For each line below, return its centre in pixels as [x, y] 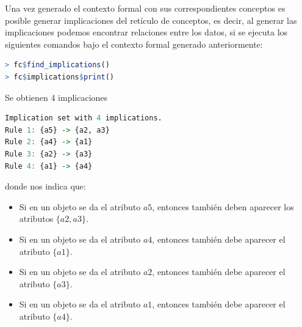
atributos [36, 219]
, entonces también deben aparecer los [223, 206]
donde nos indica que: [45, 186]
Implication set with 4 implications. [84, 118]
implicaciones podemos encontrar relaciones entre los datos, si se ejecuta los [146, 32]
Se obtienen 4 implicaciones [56, 97]
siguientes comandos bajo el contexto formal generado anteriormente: [134, 44]
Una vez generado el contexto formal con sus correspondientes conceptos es [145, 8]
